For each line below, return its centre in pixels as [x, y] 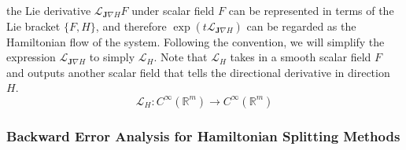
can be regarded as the [301, 26]
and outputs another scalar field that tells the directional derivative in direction [198, 72]
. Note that [181, 57]
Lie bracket [33, 26]
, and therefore [131, 26]
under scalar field [173, 10]
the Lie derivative [49, 10]
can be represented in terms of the [311, 10]
